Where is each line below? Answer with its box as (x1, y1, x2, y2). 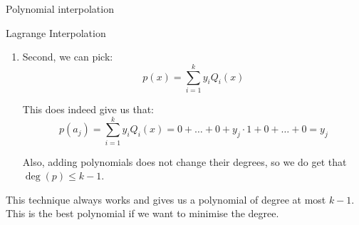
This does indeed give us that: (22, 101, 154, 116)
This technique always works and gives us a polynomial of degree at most (6, 192, 326, 206)
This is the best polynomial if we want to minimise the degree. (6, 206, 279, 221)
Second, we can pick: (22, 49, 113, 64)
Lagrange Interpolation (6, 25, 106, 40)
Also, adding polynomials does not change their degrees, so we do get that (22, 154, 347, 169)
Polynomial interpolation (6, 1, 114, 16)
